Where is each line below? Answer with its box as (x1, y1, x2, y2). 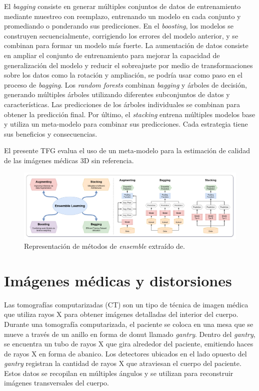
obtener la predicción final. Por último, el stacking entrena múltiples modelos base (4, 109, 255, 119)
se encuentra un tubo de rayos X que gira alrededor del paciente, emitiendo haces (4, 338, 253, 349)
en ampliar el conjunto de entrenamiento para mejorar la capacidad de (4, 50, 220, 60)
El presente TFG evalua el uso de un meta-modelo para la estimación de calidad (4, 145, 250, 156)
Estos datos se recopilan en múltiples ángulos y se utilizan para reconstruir (4, 367, 233, 378)
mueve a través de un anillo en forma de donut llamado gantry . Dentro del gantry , (4, 328, 255, 339)
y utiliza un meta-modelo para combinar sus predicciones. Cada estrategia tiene (4, 119, 248, 129)
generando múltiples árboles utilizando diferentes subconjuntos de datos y (4, 89, 230, 100)
